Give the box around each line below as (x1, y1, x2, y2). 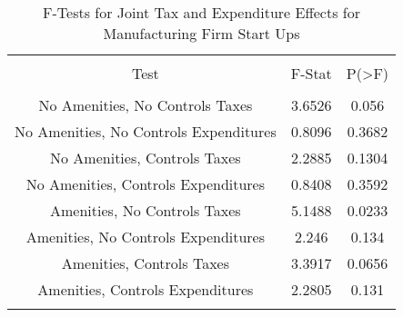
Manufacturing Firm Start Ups (103, 23, 300, 44)
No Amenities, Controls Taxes (50, 147, 241, 168)
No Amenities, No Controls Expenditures (15, 121, 277, 142)
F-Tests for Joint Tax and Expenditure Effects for (43, 2, 360, 23)
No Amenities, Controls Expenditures (25, 173, 266, 194)
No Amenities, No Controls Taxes (38, 94, 253, 115)
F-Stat (290, 63, 332, 84)
